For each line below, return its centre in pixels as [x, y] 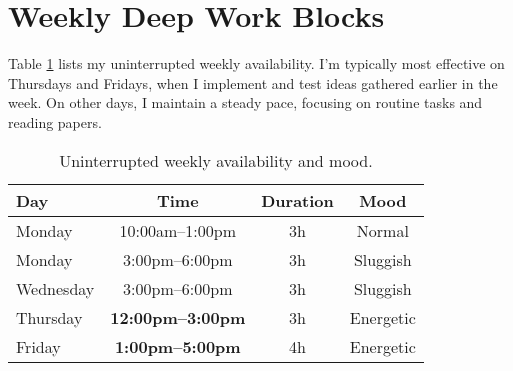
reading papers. [55, 121]
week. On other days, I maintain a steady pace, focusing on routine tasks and [245, 102]
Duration [297, 200]
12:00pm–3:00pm [178, 317]
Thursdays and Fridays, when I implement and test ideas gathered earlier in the [253, 82]
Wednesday [55, 288]
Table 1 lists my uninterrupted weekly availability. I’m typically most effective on [256, 63]
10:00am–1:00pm [178, 230]
